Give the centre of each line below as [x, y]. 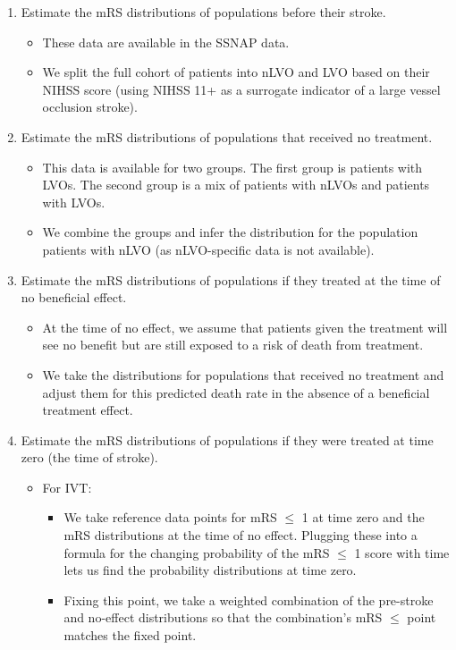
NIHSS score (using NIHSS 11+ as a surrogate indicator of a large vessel [241, 89]
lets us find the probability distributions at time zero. [210, 570]
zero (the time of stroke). [89, 457]
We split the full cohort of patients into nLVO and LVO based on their [236, 72]
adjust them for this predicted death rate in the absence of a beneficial [236, 392]
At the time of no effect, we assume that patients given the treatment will [245, 327]
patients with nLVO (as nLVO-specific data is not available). [208, 249]
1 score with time [402, 552]
